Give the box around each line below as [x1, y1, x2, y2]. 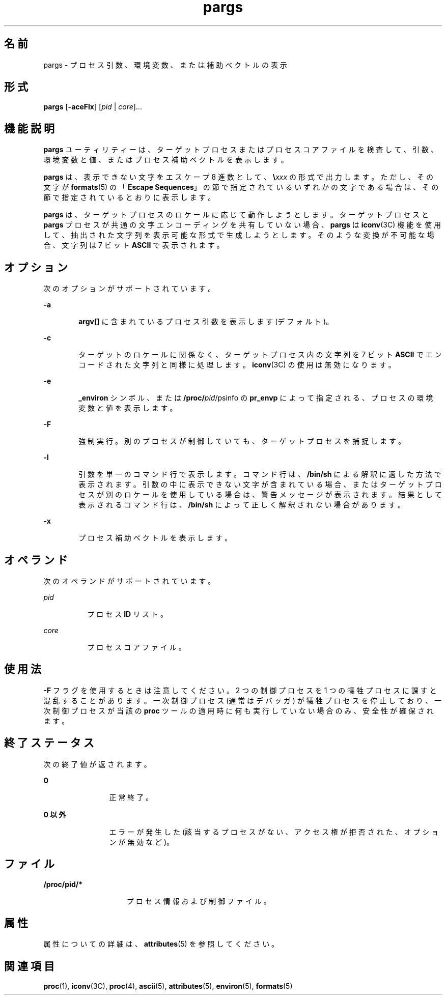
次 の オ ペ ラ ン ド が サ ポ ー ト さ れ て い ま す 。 [43, 576, 215, 585]
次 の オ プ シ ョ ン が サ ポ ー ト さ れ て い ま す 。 [43, 284, 215, 293]
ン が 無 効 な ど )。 [109, 837, 174, 846]
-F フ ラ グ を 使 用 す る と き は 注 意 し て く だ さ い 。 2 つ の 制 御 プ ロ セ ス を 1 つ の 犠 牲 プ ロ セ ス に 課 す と [43, 686, 437, 695]
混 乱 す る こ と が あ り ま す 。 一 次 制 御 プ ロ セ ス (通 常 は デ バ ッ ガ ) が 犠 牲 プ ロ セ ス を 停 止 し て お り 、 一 [43, 696, 441, 705]
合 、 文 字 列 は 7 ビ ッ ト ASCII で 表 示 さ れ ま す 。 [43, 241, 224, 250]
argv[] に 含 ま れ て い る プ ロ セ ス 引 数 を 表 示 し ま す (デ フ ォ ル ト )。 [78, 317, 333, 326]
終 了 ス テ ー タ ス [4, 736, 94, 750]
